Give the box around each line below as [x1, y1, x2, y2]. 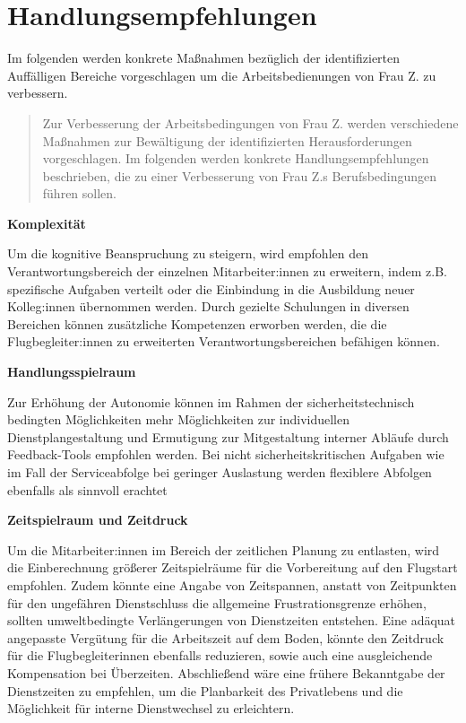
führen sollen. [42, 184, 116, 203]
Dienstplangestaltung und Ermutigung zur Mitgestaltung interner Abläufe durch [7, 427, 449, 446]
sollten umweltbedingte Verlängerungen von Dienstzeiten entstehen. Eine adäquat [7, 611, 456, 630]
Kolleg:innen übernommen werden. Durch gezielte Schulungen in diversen [7, 297, 410, 316]
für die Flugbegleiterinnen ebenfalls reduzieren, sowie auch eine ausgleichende [7, 646, 433, 665]
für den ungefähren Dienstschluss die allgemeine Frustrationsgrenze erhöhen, [7, 593, 427, 612]
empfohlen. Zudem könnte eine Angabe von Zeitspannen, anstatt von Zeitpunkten [7, 575, 457, 594]
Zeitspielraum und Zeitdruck [7, 510, 188, 529]
